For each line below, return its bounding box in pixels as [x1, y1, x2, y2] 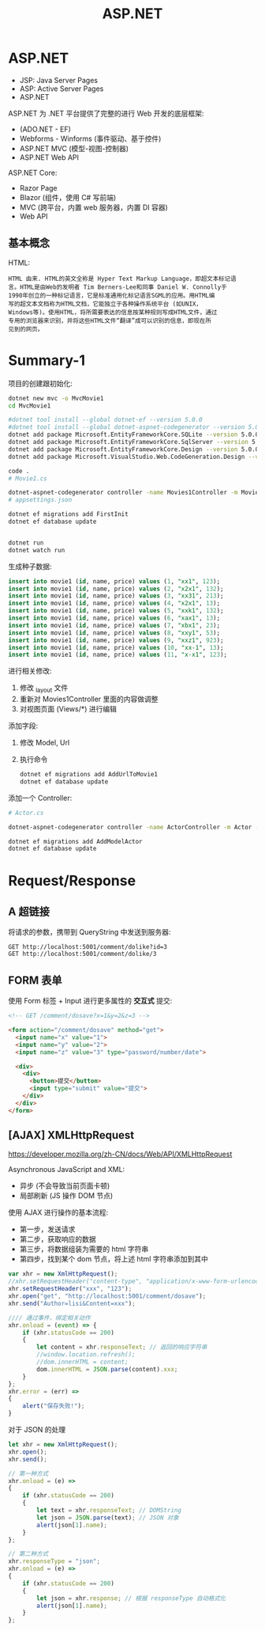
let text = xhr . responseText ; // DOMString [36, 1507, 181, 1515]
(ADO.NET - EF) [19, 124, 71, 134]
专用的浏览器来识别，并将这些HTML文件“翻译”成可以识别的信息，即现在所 [8, 317, 211, 324]
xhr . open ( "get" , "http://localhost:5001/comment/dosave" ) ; [8, 1292, 207, 1300]
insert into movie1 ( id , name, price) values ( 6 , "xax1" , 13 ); [8, 614, 221, 622]
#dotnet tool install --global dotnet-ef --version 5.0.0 [8, 416, 203, 424]
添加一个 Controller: [8, 793, 73, 802]
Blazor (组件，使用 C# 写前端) [19, 192, 117, 202]
